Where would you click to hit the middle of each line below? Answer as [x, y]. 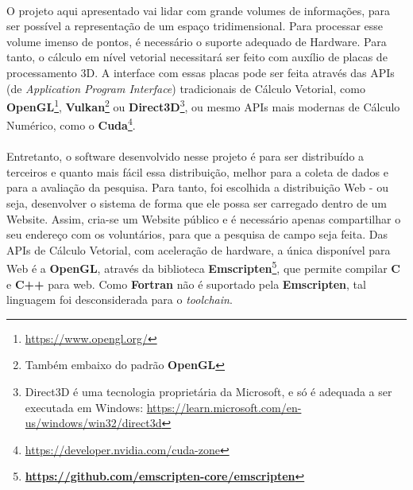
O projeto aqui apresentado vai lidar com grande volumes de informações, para [199, 10]
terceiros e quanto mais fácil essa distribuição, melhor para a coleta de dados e [197, 171]
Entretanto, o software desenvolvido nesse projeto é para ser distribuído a [185, 156]
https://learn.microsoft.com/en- [224, 407]
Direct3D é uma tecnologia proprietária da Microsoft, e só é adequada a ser [208, 392]
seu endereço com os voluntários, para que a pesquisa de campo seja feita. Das [197, 234]
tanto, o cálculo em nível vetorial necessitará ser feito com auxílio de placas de [197, 57]
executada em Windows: [84, 407]
